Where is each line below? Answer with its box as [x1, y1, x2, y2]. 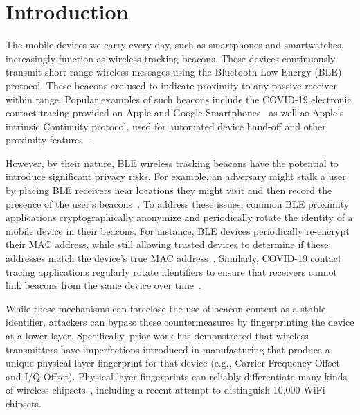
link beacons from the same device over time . [6, 278, 201, 292]
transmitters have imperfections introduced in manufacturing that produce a [6, 342, 330, 356]
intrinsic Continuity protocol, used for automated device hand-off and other [6, 118, 326, 133]
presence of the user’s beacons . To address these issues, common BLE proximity [6, 196, 350, 211]
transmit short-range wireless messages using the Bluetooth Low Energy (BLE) [6, 64, 342, 79]
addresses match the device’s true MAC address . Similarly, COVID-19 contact [6, 251, 342, 265]
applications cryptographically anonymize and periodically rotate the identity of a [6, 210, 353, 224]
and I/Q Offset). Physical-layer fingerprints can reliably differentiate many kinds [6, 369, 348, 383]
